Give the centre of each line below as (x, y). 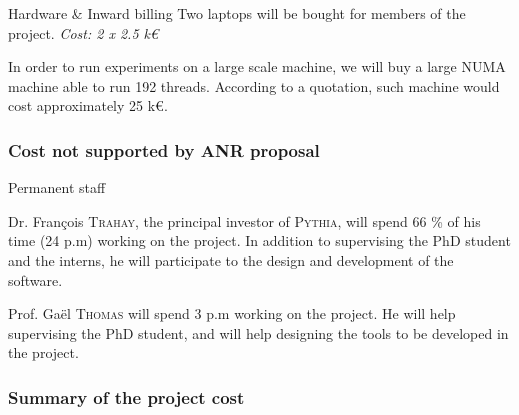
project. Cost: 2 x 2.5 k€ (83, 32)
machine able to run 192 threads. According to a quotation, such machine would (254, 85)
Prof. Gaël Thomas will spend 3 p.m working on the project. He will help (232, 313)
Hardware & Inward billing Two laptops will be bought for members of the (237, 13)
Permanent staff (57, 187)
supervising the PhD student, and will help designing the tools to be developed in (258, 332)
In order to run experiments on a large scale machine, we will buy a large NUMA (257, 66)
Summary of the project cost (126, 396)
